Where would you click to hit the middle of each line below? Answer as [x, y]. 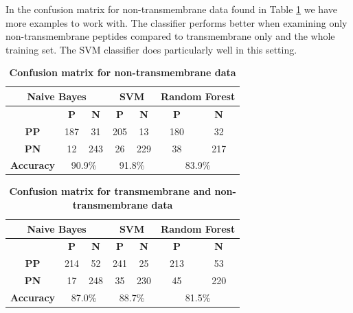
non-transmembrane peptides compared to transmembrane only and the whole [170, 36]
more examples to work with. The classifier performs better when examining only [176, 22]
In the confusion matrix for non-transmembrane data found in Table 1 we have [171, 9]
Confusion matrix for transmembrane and [110, 191]
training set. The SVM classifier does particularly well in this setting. [151, 49]
